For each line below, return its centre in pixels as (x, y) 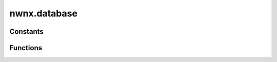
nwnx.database (44, 13)
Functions (26, 48)
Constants (26, 32)
